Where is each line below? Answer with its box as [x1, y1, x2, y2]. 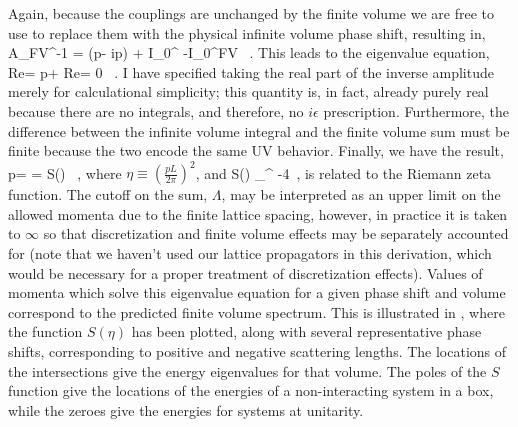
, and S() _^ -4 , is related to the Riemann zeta [195, 162, 492, 183]
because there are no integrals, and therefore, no [8, 100, 304, 121]
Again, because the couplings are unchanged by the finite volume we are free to [8, 3, 494, 23]
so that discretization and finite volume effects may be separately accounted [43, 223, 509, 244]
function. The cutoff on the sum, [8, 184, 208, 205]
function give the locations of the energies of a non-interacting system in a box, [8, 380, 494, 401]
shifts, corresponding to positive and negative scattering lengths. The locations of [8, 341, 507, 361]
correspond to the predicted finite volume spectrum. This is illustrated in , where [8, 301, 505, 322]
